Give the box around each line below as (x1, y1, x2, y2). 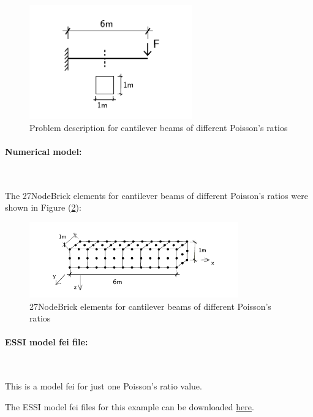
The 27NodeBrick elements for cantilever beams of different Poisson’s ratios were (5, 189, 308, 201)
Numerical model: (5, 145, 82, 158)
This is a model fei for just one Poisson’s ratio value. (5, 380, 202, 393)
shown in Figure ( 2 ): (5, 201, 81, 214)
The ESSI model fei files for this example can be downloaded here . (5, 400, 254, 413)
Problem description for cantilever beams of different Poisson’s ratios (29, 121, 288, 133)
